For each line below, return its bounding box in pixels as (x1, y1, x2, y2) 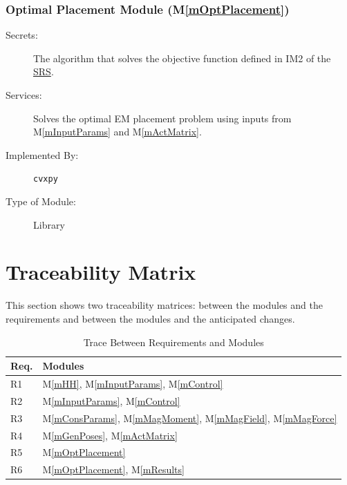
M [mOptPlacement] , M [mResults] (42, 462, 185, 477)
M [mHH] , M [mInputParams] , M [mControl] (42, 376, 223, 390)
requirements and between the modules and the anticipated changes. (6, 311, 295, 325)
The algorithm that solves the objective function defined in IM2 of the (33, 50, 331, 65)
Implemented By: (6, 147, 79, 162)
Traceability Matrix (6, 258, 196, 286)
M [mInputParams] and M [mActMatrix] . (33, 124, 202, 139)
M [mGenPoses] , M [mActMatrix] (42, 428, 178, 442)
